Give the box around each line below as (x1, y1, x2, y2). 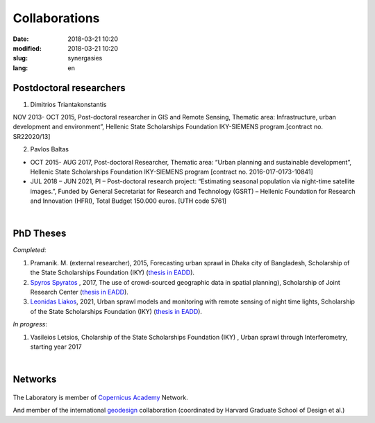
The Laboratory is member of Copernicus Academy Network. (12, 393, 188, 401)
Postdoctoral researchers (12, 82, 126, 94)
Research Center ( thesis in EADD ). (30, 288, 128, 296)
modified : (12, 44, 42, 52)
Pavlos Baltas (30, 145, 69, 154)
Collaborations (12, 10, 100, 26)
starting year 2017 (30, 342, 83, 351)
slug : (12, 54, 28, 63)
